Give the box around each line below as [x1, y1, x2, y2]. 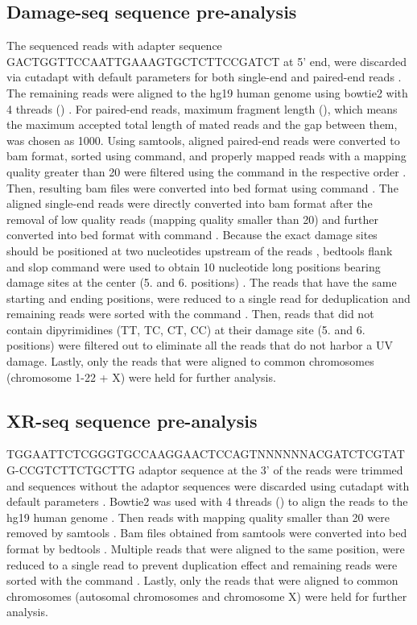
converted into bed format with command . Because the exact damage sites [6, 226, 378, 243]
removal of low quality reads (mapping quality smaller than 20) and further [6, 210, 378, 227]
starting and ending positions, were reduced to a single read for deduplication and [6, 289, 411, 306]
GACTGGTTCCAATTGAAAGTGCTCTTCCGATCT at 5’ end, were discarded [6, 52, 407, 69]
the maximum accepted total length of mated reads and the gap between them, [6, 116, 398, 133]
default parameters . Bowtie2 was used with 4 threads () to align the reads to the [6, 493, 408, 510]
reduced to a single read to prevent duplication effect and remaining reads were [6, 556, 398, 573]
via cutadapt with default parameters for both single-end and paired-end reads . [6, 68, 402, 85]
